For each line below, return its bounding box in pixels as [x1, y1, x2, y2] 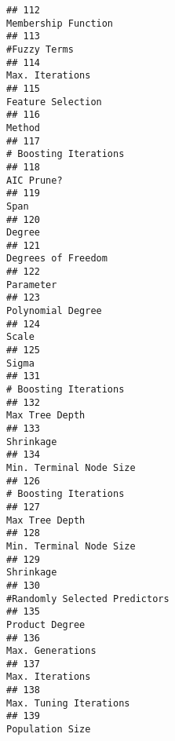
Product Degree [6, 619, 86, 630]
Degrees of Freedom [6, 253, 108, 265]
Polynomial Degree [6, 305, 102, 317]
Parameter [6, 279, 57, 290]
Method [6, 122, 40, 133]
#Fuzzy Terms [6, 43, 74, 55]
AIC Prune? [6, 174, 63, 186]
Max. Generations [6, 645, 97, 657]
